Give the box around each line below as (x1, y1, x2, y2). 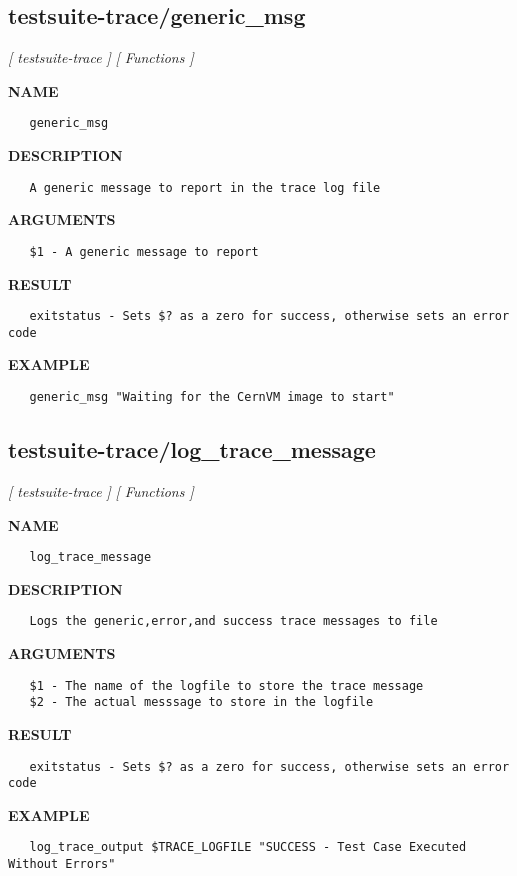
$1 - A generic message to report (29, 244, 259, 259)
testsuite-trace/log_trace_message (8, 434, 376, 465)
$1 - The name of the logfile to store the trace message (29, 678, 424, 693)
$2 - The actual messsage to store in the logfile (29, 695, 374, 710)
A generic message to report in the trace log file (29, 180, 381, 195)
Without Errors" (8, 857, 116, 872)
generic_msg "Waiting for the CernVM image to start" (29, 390, 395, 405)
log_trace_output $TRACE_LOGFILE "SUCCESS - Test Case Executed (29, 840, 467, 855)
